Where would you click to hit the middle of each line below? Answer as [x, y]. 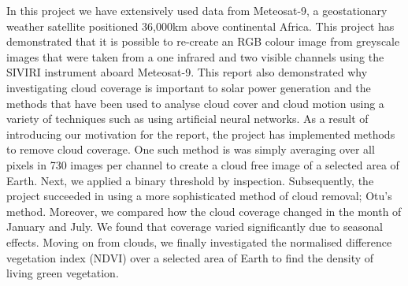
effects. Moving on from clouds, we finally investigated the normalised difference [199, 241]
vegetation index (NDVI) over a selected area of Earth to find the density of [190, 257]
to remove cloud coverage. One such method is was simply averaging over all [191, 149]
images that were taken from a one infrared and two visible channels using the [195, 56]
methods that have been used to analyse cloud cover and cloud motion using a [195, 103]
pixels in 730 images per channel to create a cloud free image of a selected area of [203, 164]
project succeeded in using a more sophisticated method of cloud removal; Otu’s [199, 196]
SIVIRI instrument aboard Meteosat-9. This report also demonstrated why [187, 72]
